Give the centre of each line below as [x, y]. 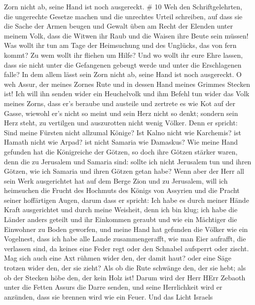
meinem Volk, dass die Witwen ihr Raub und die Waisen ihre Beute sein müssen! [126, 35]
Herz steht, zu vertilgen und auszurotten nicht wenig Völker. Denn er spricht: [121, 123]
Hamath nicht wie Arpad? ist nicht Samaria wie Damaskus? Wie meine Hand [121, 142]
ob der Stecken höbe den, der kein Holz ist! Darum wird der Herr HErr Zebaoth [125, 277]
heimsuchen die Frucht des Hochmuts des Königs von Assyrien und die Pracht [122, 190]
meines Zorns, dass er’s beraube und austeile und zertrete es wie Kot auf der [120, 103]
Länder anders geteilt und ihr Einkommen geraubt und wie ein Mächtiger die [121, 219]
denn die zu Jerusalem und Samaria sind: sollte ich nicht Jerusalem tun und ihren [128, 161]
